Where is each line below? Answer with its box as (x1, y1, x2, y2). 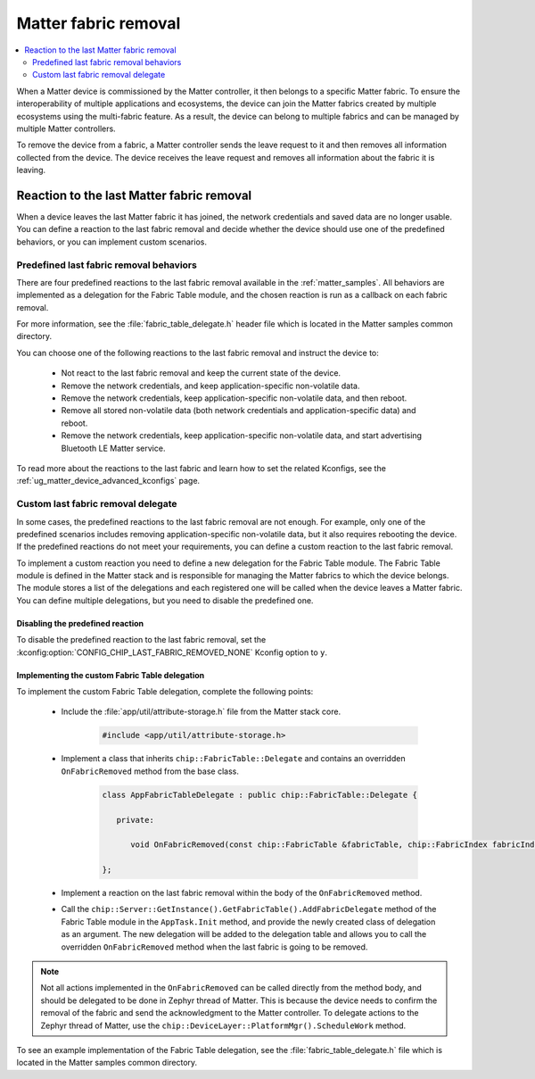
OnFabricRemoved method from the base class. (61, 766, 240, 776)
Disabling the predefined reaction (16, 618, 144, 628)
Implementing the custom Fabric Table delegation (16, 669, 205, 680)
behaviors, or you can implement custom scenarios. (16, 237, 207, 247)
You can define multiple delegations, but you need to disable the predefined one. (16, 594, 314, 606)
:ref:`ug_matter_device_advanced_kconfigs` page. (16, 476, 201, 486)
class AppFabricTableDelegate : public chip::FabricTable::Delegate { (102, 790, 418, 800)
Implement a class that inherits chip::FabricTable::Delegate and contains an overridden (61, 753, 406, 764)
